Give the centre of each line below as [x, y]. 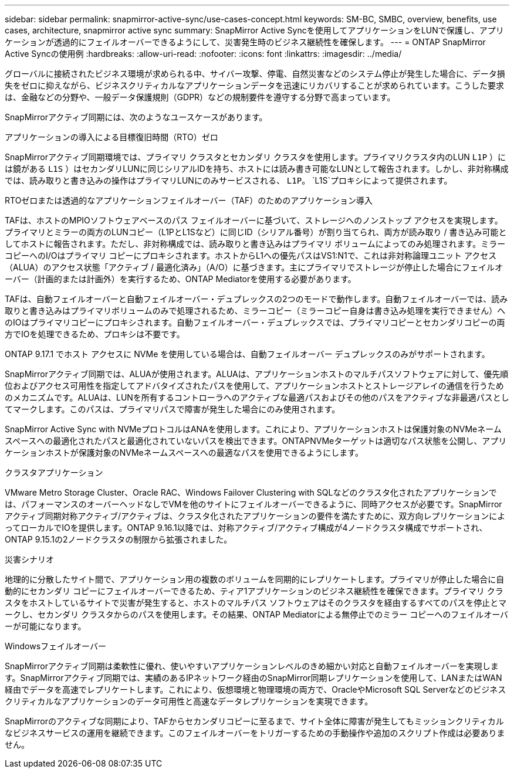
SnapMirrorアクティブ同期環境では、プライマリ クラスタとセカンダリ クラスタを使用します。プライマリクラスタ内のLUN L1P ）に [256, 157]
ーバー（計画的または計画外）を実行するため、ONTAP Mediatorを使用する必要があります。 [180, 279]
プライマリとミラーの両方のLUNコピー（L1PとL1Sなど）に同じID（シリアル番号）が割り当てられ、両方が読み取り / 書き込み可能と [256, 232]
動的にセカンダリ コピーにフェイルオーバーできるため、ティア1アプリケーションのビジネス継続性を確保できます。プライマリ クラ [254, 591]
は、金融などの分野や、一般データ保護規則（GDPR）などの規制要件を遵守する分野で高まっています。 [200, 97]
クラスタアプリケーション [54, 472]
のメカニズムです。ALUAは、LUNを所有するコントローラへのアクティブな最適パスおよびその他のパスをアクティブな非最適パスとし [257, 397]
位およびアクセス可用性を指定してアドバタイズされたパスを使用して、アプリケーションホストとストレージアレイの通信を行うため [254, 386]
